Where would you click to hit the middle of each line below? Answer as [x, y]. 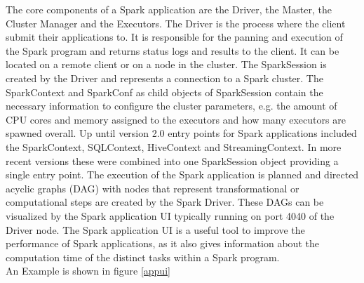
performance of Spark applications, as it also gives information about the [162, 243]
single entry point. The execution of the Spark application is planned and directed [182, 175]
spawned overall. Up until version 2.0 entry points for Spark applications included [181, 133]
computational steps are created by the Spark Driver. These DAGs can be [165, 202]
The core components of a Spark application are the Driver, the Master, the [169, 9]
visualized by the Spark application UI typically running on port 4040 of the [170, 215]
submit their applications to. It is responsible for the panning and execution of [174, 37]
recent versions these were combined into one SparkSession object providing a [172, 160]
